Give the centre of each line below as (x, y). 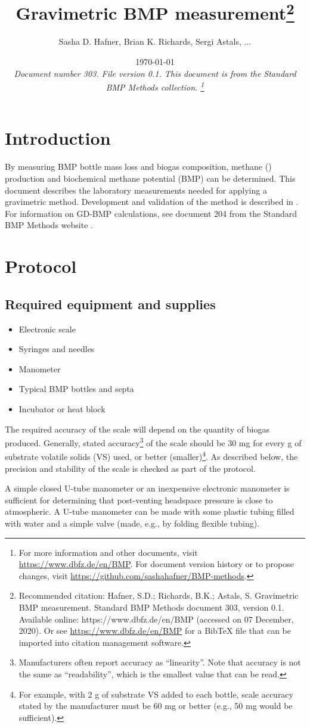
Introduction (58, 138)
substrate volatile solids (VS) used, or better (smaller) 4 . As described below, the (151, 456)
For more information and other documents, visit (108, 552)
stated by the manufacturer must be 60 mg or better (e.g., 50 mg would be (156, 706)
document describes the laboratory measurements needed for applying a (136, 190)
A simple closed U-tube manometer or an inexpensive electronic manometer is (147, 488)
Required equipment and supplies (110, 304)
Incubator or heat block (62, 408)
